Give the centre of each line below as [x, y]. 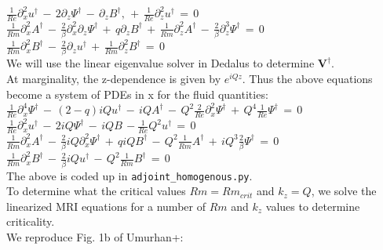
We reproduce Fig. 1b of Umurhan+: [95, 236]
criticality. [31, 221]
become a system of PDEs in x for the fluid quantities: [137, 94]
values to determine [313, 206]
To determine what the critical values [96, 191]
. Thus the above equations [307, 79]
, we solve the [344, 191]
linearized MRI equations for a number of [106, 206]
